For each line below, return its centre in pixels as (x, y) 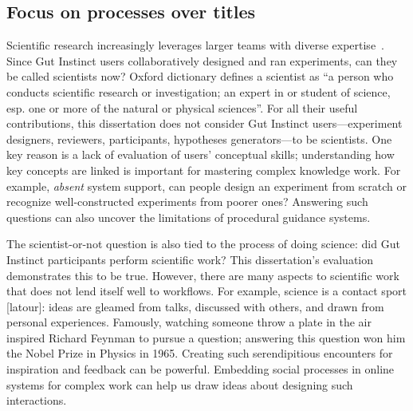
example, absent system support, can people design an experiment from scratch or (207, 186)
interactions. (37, 400)
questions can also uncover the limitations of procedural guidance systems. (189, 217)
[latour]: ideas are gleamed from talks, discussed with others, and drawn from (195, 306)
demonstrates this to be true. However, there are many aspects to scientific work (203, 275)
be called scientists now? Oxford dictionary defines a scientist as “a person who (200, 76)
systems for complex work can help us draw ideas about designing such (180, 384)
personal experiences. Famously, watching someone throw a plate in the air (189, 322)
